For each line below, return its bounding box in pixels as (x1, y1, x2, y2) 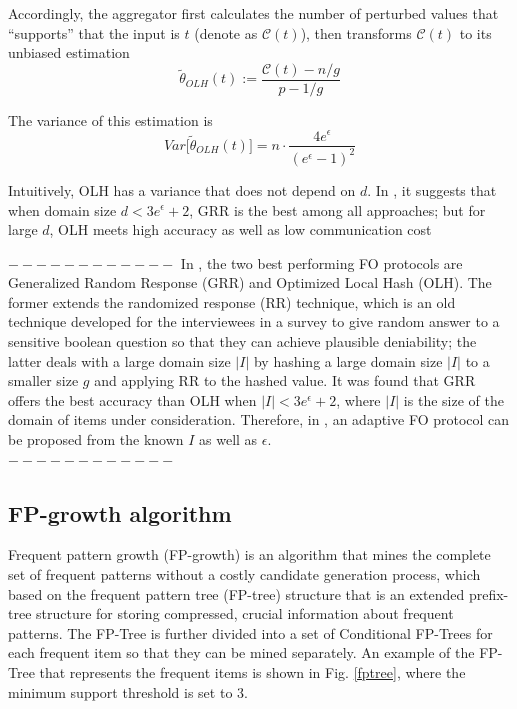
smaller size (8, 370, 79, 391)
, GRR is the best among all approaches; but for (189, 199, 486, 220)
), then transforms (300, 22, 412, 43)
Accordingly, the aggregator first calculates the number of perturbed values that (8, 3, 499, 23)
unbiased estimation (8, 42, 130, 63)
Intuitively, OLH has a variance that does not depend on (8, 179, 356, 200)
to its (459, 22, 492, 43)
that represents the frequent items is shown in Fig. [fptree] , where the (39, 662, 466, 682)
